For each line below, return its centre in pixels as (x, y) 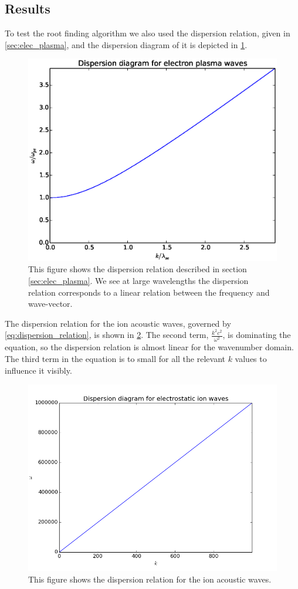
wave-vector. (50, 304)
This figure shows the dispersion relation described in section (138, 269)
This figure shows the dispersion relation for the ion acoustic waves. (150, 579)
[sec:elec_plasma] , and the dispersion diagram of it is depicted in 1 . (126, 44)
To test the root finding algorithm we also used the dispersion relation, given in (148, 33)
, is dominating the (257, 335)
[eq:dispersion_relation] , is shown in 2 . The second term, (107, 335)
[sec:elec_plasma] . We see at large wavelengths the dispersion (138, 280)
